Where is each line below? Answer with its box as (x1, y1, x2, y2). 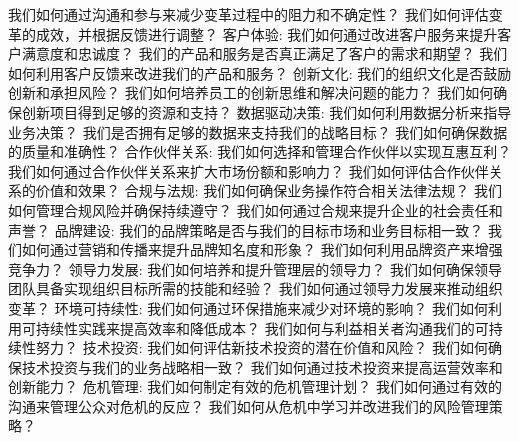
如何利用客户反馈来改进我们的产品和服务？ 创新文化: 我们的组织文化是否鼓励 (8, 62, 512, 83)
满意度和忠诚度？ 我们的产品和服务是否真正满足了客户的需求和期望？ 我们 (21, 43, 508, 64)
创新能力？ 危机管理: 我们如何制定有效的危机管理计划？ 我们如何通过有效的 (8, 376, 502, 397)
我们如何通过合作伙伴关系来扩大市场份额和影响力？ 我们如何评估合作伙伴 (8, 160, 489, 181)
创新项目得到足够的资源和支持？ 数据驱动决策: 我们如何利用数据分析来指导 (21, 101, 512, 122)
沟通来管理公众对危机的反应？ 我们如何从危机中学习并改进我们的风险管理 (8, 395, 489, 416)
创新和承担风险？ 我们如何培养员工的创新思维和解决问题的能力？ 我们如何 (8, 82, 494, 103)
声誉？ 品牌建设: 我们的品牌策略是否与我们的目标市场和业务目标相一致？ (8, 219, 484, 240)
